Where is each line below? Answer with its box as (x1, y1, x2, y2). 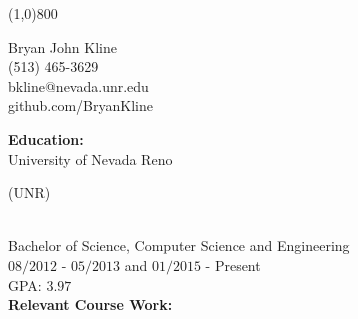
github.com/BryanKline (8, 95, 153, 116)
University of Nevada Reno (8, 148, 173, 169)
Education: (8, 128, 84, 149)
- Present (205, 254, 261, 275)
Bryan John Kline (8, 36, 117, 57)
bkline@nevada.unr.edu (8, 75, 149, 96)
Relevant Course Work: (8, 294, 173, 315)
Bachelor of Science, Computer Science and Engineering (8, 235, 350, 256)
